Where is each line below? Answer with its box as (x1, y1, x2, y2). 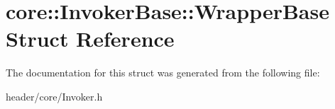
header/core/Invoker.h (6, 88, 103, 103)
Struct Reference (6, 24, 175, 53)
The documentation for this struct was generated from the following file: (6, 65, 320, 80)
